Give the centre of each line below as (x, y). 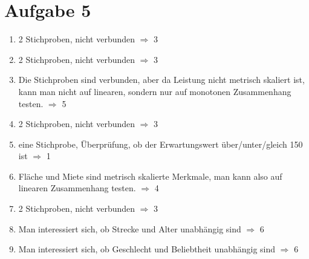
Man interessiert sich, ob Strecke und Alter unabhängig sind (130, 228)
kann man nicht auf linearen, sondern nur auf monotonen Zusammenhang (155, 91)
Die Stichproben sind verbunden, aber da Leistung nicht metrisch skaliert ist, (161, 80)
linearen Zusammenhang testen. (77, 188)
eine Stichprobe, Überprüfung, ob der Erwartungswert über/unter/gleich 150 (161, 144)
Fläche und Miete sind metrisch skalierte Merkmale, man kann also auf (150, 176)
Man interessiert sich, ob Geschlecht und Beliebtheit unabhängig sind (147, 249)
